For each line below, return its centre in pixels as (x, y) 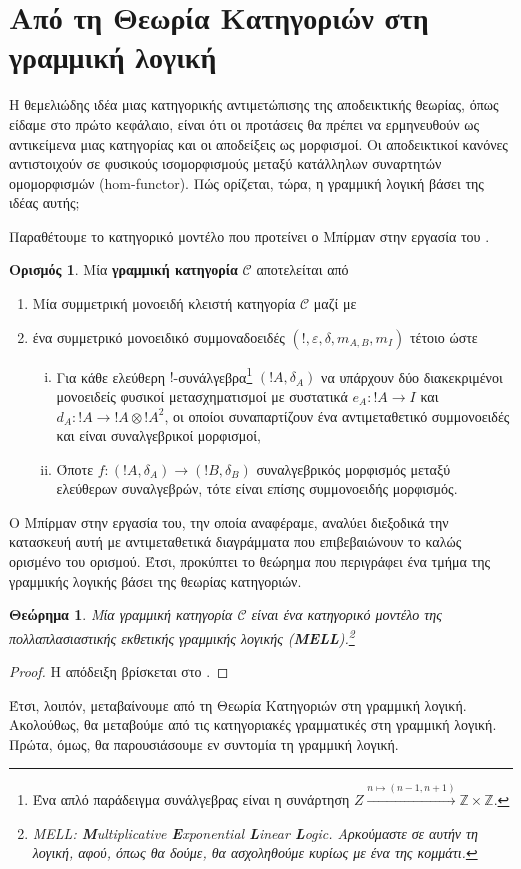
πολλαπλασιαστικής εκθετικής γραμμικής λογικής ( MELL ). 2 (182, 636)
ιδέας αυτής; (44, 202)
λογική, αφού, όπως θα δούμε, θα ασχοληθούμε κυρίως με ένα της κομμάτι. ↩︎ (255, 852)
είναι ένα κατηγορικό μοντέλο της (346, 614)
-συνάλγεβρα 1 (213, 375)
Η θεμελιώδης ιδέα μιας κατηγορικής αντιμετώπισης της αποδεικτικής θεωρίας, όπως (254, 104)
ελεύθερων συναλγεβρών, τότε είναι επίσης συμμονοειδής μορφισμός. (257, 488)
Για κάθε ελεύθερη (110, 376)
